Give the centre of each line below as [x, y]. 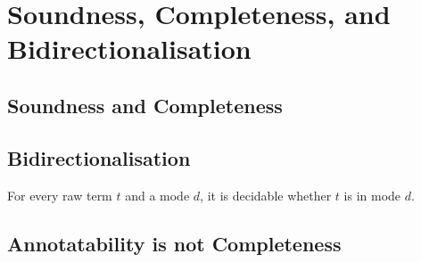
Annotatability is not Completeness [174, 243]
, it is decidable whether [266, 195]
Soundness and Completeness [145, 105]
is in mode [372, 195]
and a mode [157, 195]
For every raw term [60, 195]
